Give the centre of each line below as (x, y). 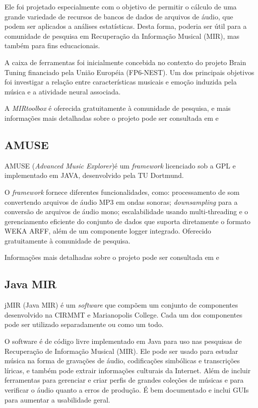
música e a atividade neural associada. (63, 91)
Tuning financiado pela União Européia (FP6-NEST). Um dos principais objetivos (129, 72)
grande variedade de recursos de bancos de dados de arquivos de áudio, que (119, 16)
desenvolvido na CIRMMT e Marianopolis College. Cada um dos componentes (124, 314)
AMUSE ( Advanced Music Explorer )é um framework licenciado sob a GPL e (120, 165)
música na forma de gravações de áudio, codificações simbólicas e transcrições (122, 361)
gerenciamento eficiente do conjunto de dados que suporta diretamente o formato (128, 221)
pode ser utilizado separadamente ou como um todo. (84, 324)
